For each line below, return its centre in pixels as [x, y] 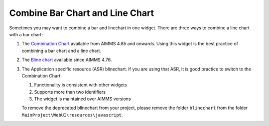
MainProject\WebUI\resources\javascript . [72, 115]
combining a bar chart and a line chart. [62, 51]
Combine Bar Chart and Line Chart [82, 13]
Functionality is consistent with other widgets [80, 85]
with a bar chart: [26, 34]
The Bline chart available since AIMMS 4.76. [67, 60]
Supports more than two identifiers [70, 92]
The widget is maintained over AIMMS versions [83, 99]
